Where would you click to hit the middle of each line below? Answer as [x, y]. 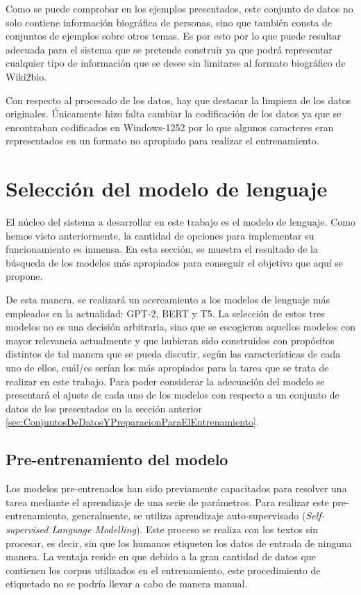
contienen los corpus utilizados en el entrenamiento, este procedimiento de [163, 570]
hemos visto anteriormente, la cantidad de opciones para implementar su [160, 235]
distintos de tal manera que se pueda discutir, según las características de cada [173, 354]
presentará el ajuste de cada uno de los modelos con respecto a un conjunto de [173, 395]
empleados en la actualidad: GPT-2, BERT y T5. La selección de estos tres [165, 313]
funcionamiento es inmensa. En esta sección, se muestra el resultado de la [162, 249]
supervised [27, 529]
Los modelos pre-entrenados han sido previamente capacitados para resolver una [176, 488]
